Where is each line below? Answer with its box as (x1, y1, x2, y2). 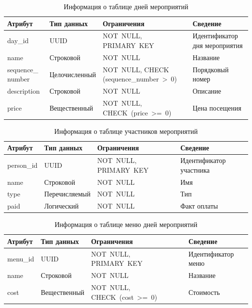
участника (180, 164, 210, 175)
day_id (7, 35, 29, 46)
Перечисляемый (44, 189, 91, 199)
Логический (44, 201, 79, 211)
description (7, 86, 40, 96)
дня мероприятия (192, 40, 243, 50)
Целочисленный (49, 69, 96, 79)
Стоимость (189, 287, 220, 297)
